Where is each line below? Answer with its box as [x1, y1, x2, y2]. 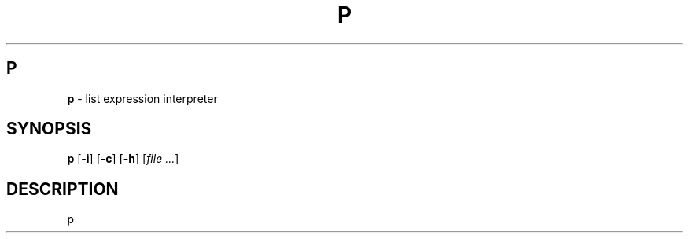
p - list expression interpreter [67, 91, 218, 105]
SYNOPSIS [6, 119, 92, 139]
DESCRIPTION [6, 178, 119, 199]
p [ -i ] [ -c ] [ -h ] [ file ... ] [67, 152, 179, 166]
